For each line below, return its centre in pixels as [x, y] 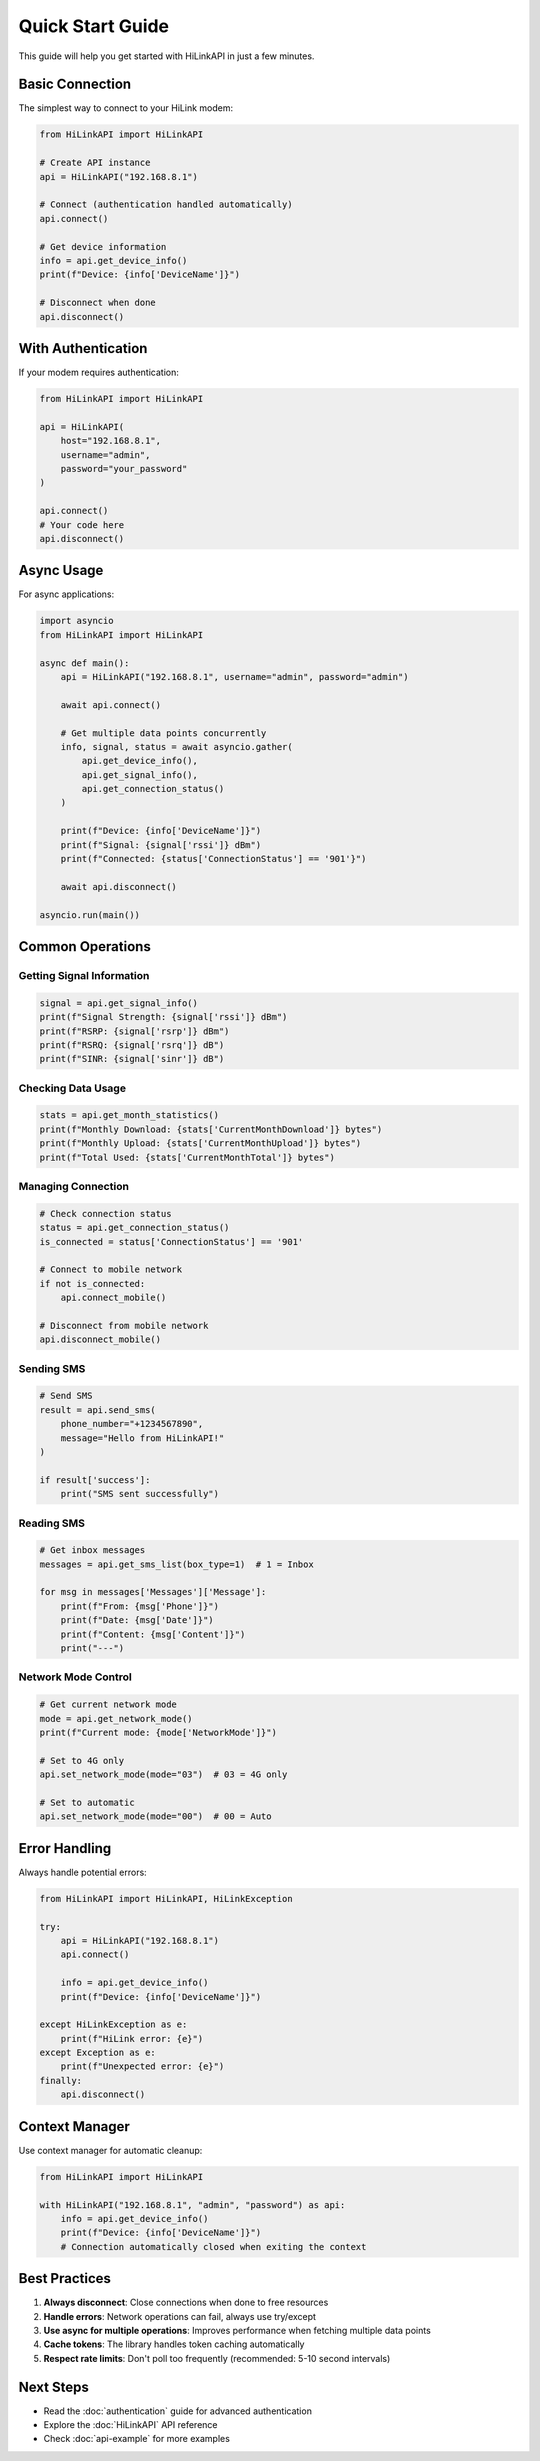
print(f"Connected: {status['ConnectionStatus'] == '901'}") [213, 859]
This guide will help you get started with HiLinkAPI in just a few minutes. [166, 56]
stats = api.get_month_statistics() [129, 1115]
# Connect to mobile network [111, 1269]
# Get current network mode [108, 1704]
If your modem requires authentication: [98, 372]
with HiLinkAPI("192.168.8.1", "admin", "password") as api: [192, 2204]
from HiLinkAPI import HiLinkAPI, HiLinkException [166, 1898]
